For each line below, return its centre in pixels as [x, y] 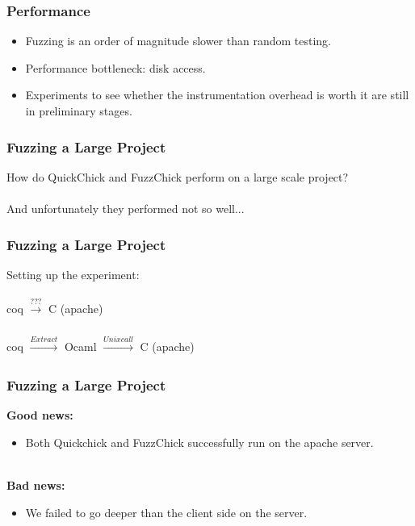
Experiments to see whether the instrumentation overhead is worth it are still [217, 95]
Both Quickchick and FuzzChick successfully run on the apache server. [199, 442]
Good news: [40, 415]
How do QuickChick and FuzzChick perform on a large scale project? [178, 176]
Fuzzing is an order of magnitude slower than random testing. [178, 41]
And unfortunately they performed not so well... [126, 208]
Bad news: [36, 484]
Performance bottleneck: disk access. [115, 67]
